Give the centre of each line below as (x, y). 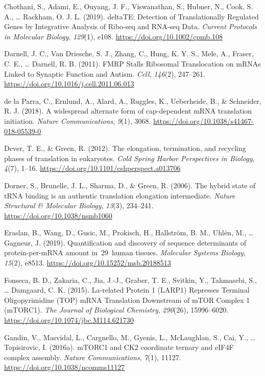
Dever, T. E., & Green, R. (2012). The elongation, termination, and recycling (125, 148)
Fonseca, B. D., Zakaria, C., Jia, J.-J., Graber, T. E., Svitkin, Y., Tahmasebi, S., (130, 280)
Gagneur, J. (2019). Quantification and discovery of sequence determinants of (125, 242)
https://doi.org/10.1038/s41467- (203, 120)
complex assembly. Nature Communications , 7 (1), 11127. (93, 357)
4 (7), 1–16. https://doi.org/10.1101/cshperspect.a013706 (92, 168)
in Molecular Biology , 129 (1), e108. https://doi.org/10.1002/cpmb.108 (114, 36)
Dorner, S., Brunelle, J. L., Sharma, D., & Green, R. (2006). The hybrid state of (130, 185)
